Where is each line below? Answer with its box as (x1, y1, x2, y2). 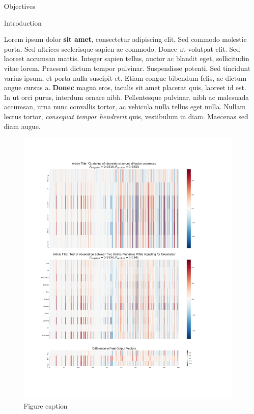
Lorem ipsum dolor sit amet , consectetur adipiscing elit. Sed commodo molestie (4, 34, 247, 44)
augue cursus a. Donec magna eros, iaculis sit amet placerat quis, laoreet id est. (4, 82, 246, 93)
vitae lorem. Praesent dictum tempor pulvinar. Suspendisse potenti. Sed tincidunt (4, 63, 251, 73)
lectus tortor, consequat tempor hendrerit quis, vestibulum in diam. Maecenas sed (4, 111, 248, 121)
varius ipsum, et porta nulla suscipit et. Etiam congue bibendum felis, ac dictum (4, 72, 247, 83)
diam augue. (4, 121, 41, 131)
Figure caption (24, 400, 68, 411)
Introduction (4, 17, 42, 28)
